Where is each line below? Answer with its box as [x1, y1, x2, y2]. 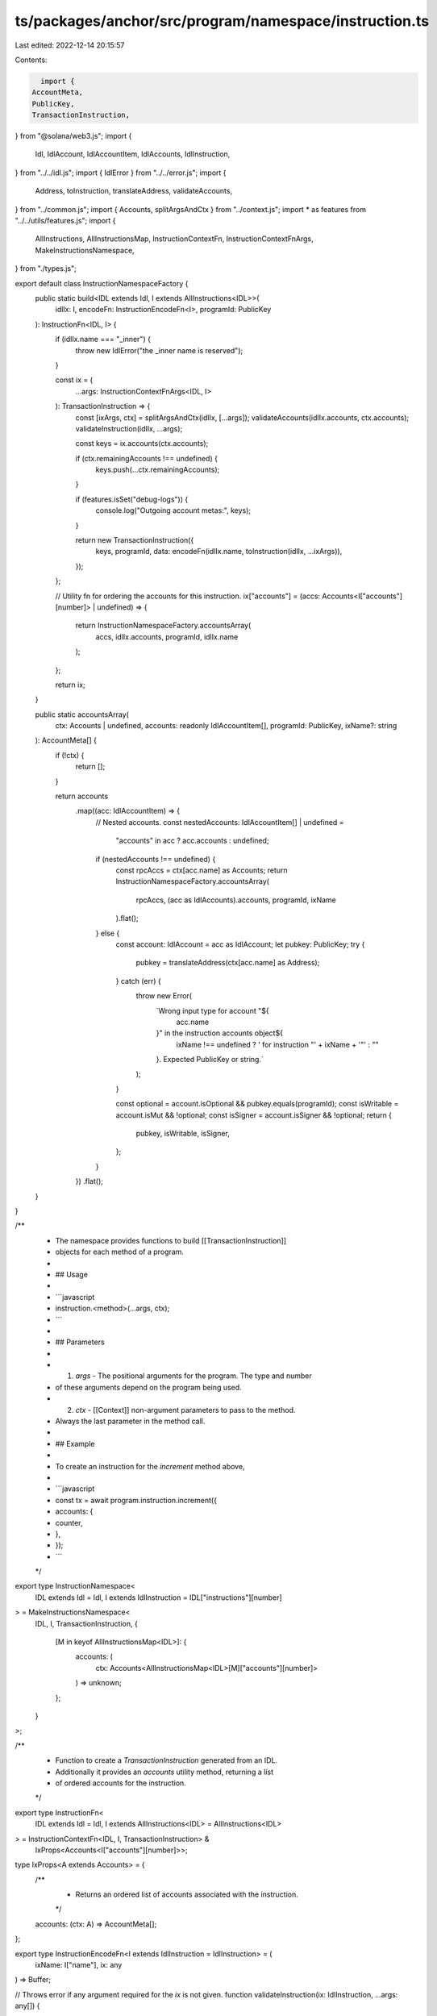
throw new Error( [135, 991, 193, 1001]
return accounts [55, 791, 109, 802]
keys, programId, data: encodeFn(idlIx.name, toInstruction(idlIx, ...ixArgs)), [95, 547, 343, 556]
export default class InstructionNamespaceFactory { [15, 278, 189, 288]
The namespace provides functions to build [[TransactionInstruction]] [55, 1235, 286, 1245]
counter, [55, 1518, 83, 1527]
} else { [95, 928, 120, 938]
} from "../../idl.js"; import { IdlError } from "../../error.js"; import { [15, 168, 227, 177]
